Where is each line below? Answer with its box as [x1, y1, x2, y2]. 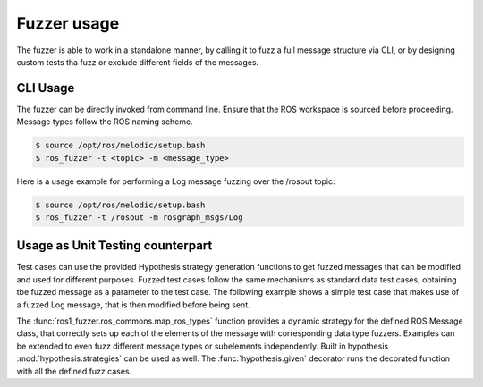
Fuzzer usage [16, 13, 120, 33]
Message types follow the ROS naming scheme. [16, 116, 193, 127]
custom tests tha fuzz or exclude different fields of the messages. [16, 56, 259, 67]
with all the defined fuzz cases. [16, 366, 132, 376]
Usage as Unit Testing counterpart [16, 238, 213, 254]
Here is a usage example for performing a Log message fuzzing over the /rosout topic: [16, 175, 335, 187]
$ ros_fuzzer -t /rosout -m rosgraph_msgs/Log [35, 212, 243, 223]
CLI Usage [16, 80, 75, 96]
